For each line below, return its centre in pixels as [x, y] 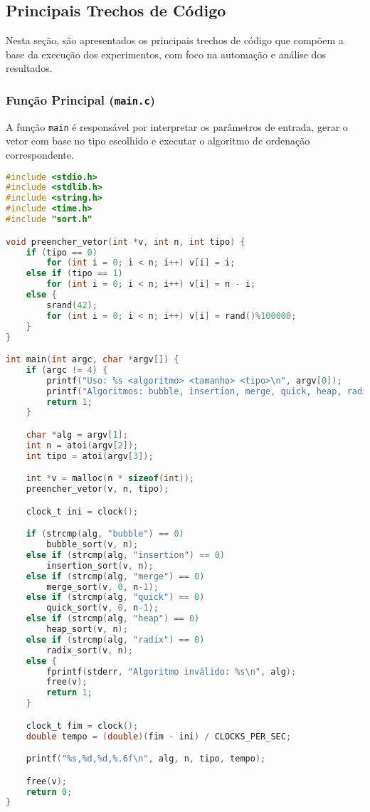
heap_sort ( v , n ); [87, 629]
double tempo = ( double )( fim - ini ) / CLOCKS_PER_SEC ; [159, 736]
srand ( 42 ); [72, 305]
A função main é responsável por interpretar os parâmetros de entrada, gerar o [177, 126]
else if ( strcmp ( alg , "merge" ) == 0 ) [115, 576]
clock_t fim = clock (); [82, 726]
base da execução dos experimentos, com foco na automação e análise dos [166, 54]
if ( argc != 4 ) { [67, 370]
